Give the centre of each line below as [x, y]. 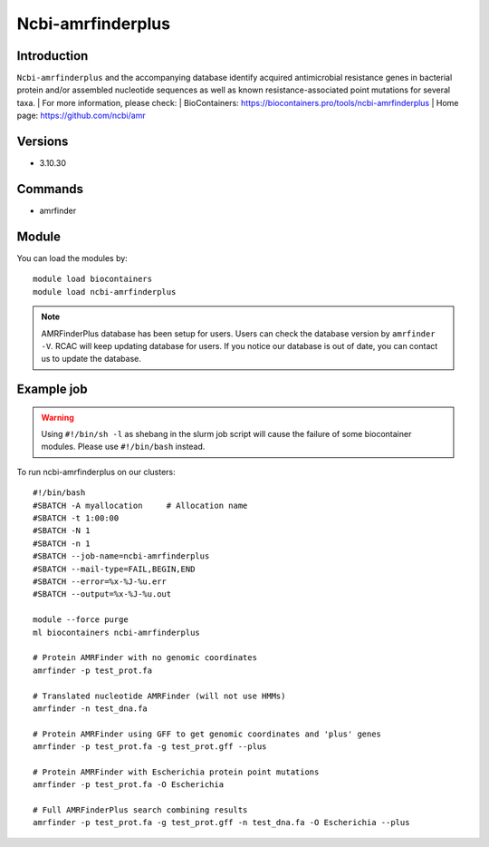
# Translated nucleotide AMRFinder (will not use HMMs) [159, 696]
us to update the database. [91, 359]
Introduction [53, 56]
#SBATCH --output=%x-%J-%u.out [102, 594]
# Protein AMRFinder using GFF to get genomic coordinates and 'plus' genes [207, 734]
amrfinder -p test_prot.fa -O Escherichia [129, 785]
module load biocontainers [93, 279]
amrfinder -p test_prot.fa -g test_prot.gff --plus [150, 747]
